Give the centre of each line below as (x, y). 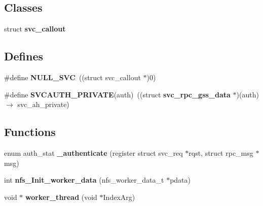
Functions (30, 132)
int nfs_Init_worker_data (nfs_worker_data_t (84, 180)
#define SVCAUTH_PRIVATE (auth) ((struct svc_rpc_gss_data (117, 94)
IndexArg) (119, 197)
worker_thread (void (61, 197)
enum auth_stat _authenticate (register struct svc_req (93, 152)
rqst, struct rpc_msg (221, 152)
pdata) (180, 180)
